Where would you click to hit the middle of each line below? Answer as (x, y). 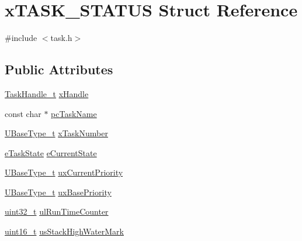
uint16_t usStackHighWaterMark (64, 231)
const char (23, 113)
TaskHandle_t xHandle (47, 93)
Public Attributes (59, 69)
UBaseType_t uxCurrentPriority (64, 172)
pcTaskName (74, 113)
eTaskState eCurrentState (51, 152)
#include (21, 38)
